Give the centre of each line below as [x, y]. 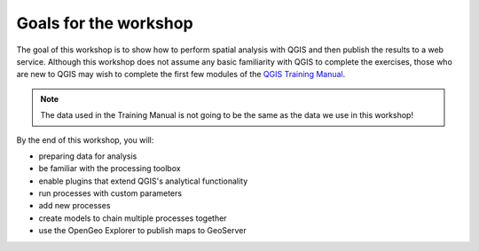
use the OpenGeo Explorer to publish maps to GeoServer [143, 231]
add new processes [75, 206]
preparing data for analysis [88, 156]
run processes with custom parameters [110, 193]
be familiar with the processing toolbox [110, 169]
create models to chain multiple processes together [133, 218]
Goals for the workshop [105, 23]
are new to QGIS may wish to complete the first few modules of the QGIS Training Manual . [181, 75]
